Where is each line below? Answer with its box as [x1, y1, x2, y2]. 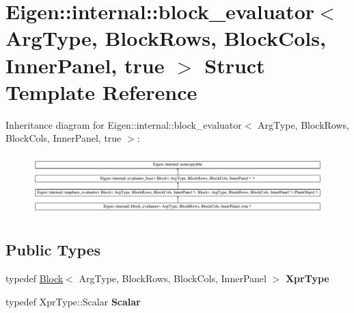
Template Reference [5, 77, 198, 105]
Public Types [5, 239, 101, 260]
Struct [204, 51, 265, 79]
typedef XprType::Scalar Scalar [5, 294, 141, 308]
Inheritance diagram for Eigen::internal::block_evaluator [5, 117, 242, 132]
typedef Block [5, 271, 64, 285]
